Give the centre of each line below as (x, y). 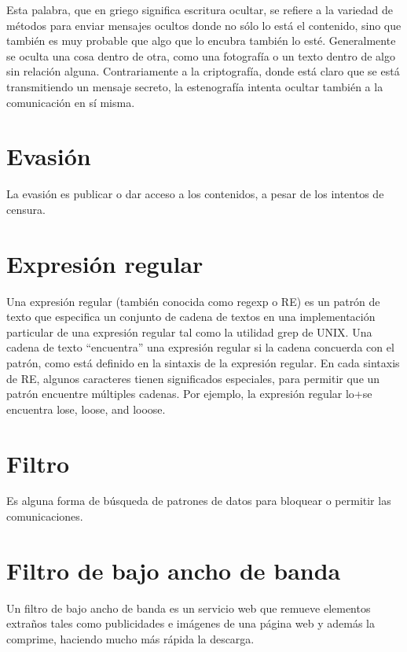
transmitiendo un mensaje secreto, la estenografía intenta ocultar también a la (195, 86)
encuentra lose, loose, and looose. (86, 409)
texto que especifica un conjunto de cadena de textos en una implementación (191, 317)
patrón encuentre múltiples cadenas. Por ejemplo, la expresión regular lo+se (189, 394)
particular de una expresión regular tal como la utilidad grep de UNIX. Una (189, 332)
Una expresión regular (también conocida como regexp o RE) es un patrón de (193, 301)
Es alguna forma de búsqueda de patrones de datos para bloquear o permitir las (199, 501)
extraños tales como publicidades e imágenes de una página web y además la (191, 623)
